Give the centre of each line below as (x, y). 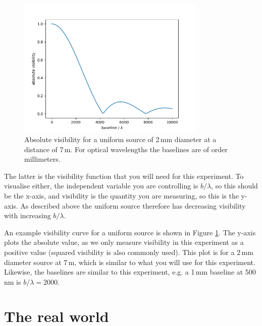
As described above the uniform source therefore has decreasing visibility (133, 205)
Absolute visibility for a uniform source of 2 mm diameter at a (120, 139)
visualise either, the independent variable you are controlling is (101, 186)
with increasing (28, 215)
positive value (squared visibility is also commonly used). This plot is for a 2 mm (129, 252)
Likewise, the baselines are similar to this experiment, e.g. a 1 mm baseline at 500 (130, 272)
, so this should (234, 186)
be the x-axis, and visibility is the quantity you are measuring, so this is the (121, 195)
